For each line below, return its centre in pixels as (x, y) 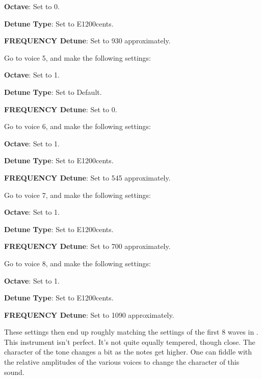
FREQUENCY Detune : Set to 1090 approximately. (89, 314)
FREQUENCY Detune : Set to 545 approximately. (87, 177)
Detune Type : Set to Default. (53, 92)
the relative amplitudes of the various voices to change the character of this (122, 362)
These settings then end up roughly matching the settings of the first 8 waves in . (131, 332)
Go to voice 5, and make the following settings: (78, 57)
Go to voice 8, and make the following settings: (78, 263)
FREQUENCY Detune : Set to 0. (61, 109)
